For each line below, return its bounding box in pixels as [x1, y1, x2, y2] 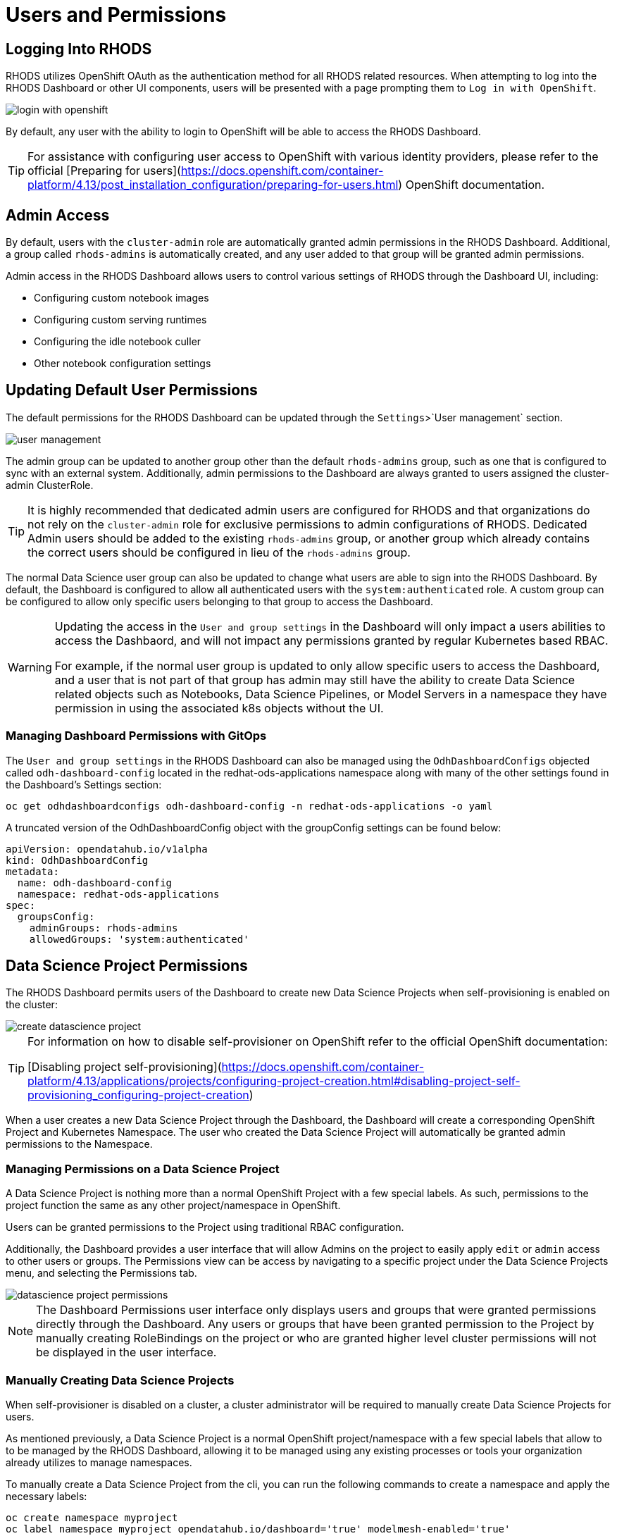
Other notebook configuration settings [34, 357, 211, 370]
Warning [8, 659, 52, 674]
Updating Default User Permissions [6, 381, 258, 400]
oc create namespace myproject [6, 1511, 178, 1523]
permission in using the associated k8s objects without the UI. [54, 700, 384, 715]
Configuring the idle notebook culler [34, 335, 201, 348]
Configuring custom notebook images [34, 292, 209, 304]
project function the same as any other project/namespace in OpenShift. [6, 1199, 341, 1212]
